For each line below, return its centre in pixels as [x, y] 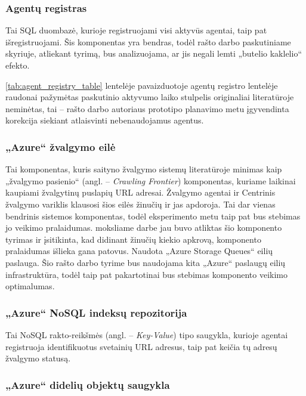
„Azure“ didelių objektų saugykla [88, 384]
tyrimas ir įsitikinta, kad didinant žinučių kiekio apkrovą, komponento [133, 239]
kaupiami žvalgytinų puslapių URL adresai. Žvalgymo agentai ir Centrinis [140, 192]
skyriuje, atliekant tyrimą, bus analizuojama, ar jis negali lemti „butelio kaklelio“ [154, 53]
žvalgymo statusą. [38, 358]
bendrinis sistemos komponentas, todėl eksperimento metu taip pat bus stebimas [153, 216]
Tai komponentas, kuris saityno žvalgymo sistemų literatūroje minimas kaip [144, 169]
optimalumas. [30, 286]
